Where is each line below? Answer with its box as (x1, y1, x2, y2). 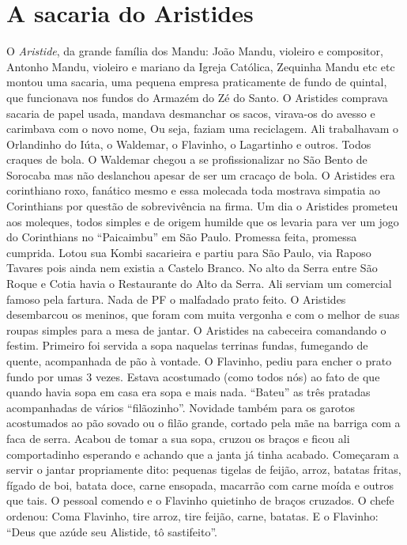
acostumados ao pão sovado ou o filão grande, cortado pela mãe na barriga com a (6, 414, 401, 431)
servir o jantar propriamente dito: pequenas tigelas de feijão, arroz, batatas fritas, (6, 461, 401, 478)
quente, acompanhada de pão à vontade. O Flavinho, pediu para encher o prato (6, 353, 392, 369)
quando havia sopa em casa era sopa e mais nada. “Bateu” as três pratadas (6, 384, 371, 400)
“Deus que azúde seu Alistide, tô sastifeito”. (6, 523, 217, 539)
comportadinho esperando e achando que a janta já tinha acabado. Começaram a (6, 445, 399, 462)
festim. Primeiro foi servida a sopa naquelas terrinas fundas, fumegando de (6, 337, 368, 354)
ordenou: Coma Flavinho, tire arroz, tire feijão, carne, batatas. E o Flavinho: (6, 507, 379, 524)
